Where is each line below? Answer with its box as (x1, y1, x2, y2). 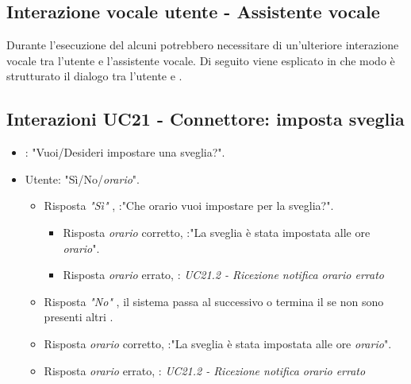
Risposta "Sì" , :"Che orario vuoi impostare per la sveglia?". (44, 197, 334, 214)
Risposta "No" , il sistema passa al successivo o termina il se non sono (44, 293, 384, 309)
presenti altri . (44, 308, 113, 325)
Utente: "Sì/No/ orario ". (25, 170, 140, 187)
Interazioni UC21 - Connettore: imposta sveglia (6, 107, 405, 131)
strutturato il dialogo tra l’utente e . (6, 68, 182, 84)
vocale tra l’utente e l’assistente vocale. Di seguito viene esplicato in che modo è (6, 52, 395, 68)
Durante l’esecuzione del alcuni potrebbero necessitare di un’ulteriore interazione (6, 37, 399, 53)
